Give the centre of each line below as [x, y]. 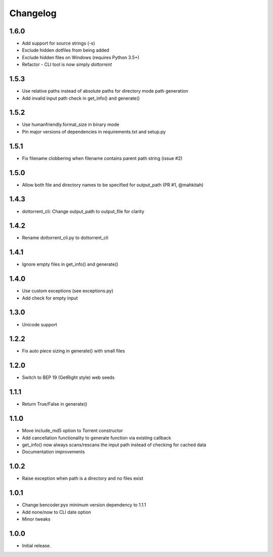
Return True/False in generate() [55, 404]
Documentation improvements [54, 452]
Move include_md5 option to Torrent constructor [73, 431]
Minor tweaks [36, 519]
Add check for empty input [50, 298]
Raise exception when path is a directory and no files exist [83, 479]
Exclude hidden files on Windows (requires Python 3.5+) [81, 57]
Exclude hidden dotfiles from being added [66, 50]
